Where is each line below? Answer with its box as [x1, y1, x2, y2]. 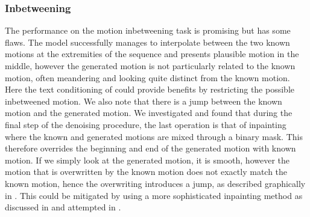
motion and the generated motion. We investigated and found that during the [5, 106, 293, 119]
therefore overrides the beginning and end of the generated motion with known [5, 142, 296, 154]
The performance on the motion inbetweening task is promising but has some [5, 24, 291, 37]
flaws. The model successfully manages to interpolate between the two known [5, 35, 290, 48]
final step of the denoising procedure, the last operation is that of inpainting [5, 118, 286, 130]
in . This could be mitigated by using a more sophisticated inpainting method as [5, 189, 303, 201]
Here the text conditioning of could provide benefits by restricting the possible [5, 83, 294, 96]
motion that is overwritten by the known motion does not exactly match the [5, 165, 288, 178]
